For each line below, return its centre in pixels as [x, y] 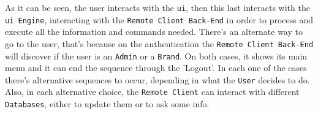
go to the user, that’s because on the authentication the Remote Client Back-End [159, 43]
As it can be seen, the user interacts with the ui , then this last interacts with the [157, 7]
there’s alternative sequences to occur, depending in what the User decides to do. [157, 79]
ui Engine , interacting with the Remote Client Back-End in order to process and [159, 19]
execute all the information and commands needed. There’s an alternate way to [154, 32]
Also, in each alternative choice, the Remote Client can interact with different [152, 92]
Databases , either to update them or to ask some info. [107, 104]
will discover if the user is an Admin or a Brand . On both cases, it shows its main [156, 55]
